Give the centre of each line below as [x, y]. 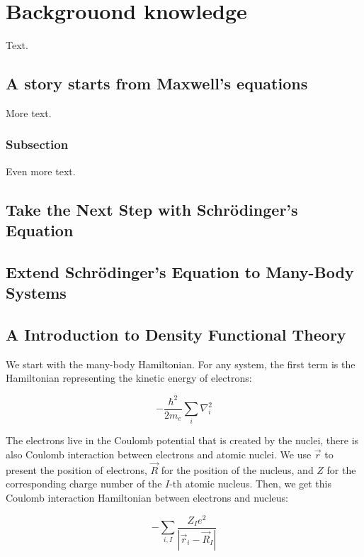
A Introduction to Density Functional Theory [176, 335]
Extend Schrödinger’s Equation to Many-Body [180, 271]
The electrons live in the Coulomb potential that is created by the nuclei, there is [182, 440]
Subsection [37, 144]
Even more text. [41, 171]
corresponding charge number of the [84, 484]
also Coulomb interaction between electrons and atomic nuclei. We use [159, 454]
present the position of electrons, [76, 469]
